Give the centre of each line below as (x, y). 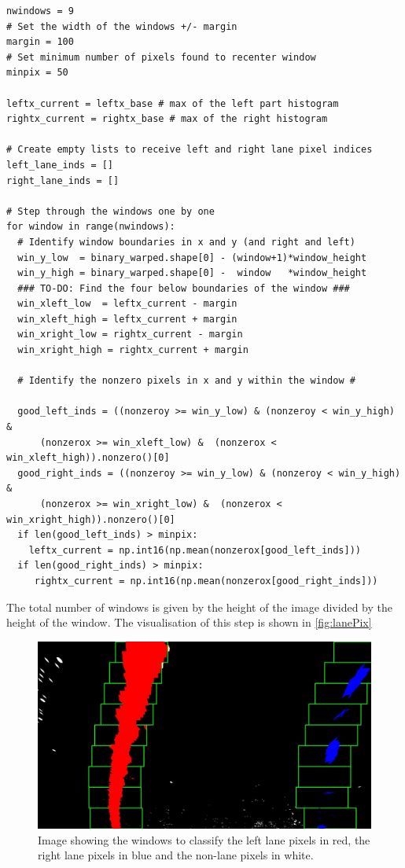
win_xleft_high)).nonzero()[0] (88, 458)
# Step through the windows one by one (110, 211)
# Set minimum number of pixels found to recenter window (161, 57)
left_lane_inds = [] (60, 165)
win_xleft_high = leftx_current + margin (127, 319)
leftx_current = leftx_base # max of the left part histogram (173, 103)
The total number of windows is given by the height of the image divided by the (199, 607)
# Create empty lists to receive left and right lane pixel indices (190, 150)
